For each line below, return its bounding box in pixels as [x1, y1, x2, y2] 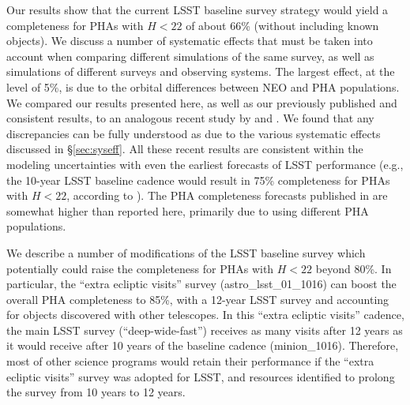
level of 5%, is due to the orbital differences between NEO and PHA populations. [6, 78, 400, 95]
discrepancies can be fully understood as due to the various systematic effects [6, 125, 381, 141]
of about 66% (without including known [186, 17, 379, 33]
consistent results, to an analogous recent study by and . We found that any [6, 110, 374, 126]
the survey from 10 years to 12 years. [6, 384, 186, 400]
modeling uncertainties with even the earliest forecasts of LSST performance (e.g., [6, 156, 404, 172]
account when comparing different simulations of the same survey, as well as [6, 47, 374, 64]
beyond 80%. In [315, 260, 392, 276]
